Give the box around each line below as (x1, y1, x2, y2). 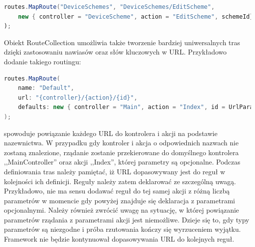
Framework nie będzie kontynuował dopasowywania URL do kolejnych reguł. (4, 234, 234, 244)
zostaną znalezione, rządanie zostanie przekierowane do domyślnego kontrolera (4, 147, 239, 157)
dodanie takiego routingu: (4, 56, 81, 66)
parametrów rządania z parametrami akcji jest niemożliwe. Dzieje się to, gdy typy (4, 214, 250, 224)
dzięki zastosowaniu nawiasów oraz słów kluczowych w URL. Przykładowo (4, 47, 227, 57)
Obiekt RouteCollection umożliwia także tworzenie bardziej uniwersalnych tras (4, 37, 240, 47)
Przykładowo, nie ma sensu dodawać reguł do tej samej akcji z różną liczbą (4, 186, 230, 196)
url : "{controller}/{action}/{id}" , (18, 94, 138, 101)
